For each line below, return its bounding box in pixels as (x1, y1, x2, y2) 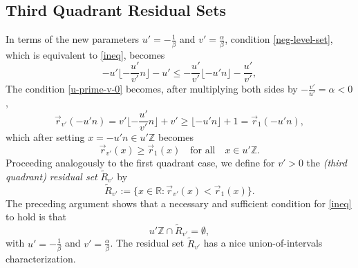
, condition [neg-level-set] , (225, 32, 333, 46)
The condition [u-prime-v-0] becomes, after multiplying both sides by (6, 82, 298, 96)
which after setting (6, 130, 85, 144)
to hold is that (6, 209, 66, 224)
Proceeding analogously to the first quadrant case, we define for (6, 155, 275, 169)
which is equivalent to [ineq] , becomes (6, 47, 165, 61)
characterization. (6, 251, 76, 265)
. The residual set (110, 236, 185, 250)
